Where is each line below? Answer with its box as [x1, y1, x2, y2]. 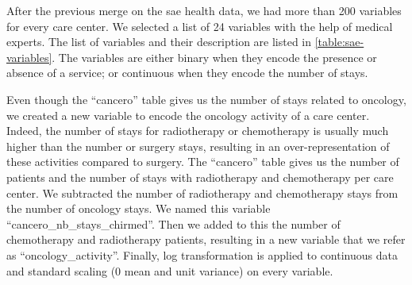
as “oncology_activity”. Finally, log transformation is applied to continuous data [6, 246, 398, 263]
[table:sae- [314, 33, 364, 50]
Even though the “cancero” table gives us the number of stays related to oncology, [6, 91, 406, 107]
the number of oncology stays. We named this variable [6, 200, 271, 217]
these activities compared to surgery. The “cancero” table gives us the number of [6, 153, 399, 170]
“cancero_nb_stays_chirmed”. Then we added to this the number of [6, 215, 341, 232]
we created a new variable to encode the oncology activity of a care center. [6, 106, 370, 123]
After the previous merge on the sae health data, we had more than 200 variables [6, 2, 402, 18]
